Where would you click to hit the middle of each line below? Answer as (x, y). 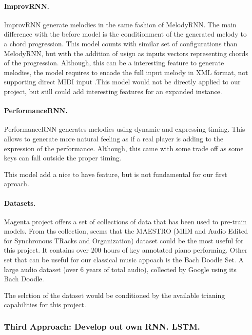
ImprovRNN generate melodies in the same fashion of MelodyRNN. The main (120, 24)
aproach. (17, 184)
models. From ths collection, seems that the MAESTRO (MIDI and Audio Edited (126, 231)
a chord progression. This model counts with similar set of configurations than (121, 43)
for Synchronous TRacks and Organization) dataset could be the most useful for (124, 240)
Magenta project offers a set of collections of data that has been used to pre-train (126, 221)
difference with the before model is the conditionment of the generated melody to (125, 34)
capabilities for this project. (45, 305)
